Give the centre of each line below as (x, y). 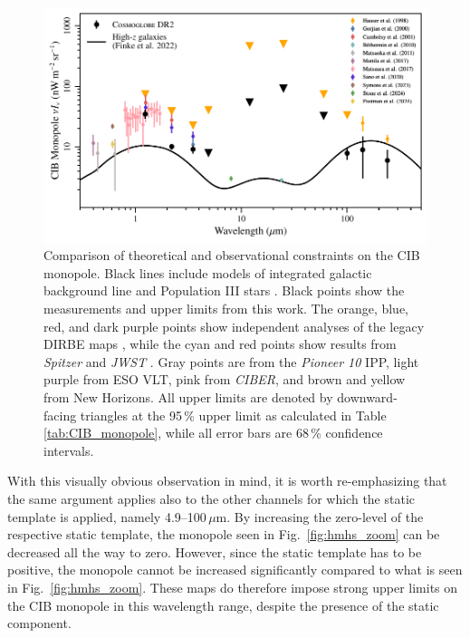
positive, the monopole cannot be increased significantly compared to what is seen (235, 570)
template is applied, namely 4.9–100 (107, 516)
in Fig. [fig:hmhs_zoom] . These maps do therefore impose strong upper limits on (233, 587)
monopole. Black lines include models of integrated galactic (208, 272)
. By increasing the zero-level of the (325, 516)
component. (39, 623)
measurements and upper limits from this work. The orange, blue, (226, 309)
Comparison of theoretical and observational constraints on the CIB (232, 255)
